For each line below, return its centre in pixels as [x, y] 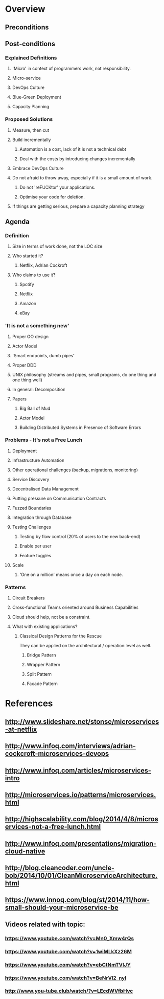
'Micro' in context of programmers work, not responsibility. [71, 69]
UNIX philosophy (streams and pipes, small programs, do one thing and [84, 374]
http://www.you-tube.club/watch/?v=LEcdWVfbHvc [69, 991]
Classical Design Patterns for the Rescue [60, 636]
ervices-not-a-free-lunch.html [53, 827]
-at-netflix [21, 729]
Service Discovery [31, 479]
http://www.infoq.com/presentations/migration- [81, 843]
